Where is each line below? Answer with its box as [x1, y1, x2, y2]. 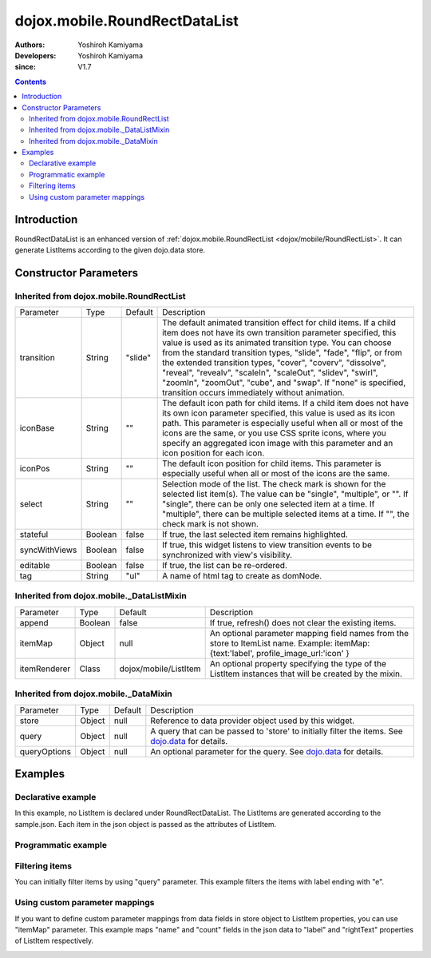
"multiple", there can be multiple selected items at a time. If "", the [162, 508, 410, 519]
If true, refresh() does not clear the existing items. [209, 617, 397, 628]
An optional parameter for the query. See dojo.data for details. [150, 745, 384, 757]
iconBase [19, 423, 55, 434]
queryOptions [19, 745, 72, 757]
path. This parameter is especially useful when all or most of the [162, 418, 403, 429]
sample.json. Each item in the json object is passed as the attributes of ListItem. [14, 819, 277, 829]
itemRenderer [19, 663, 71, 674]
